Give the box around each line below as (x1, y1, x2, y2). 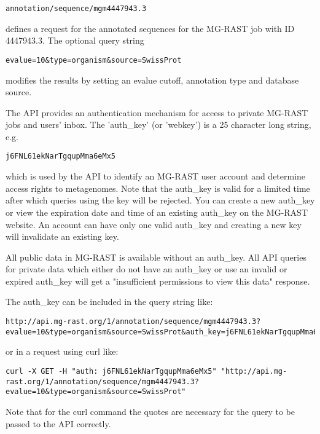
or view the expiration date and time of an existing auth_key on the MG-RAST (6, 205, 308, 218)
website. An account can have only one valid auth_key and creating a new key (6, 218, 302, 231)
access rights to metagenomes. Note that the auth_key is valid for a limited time (6, 181, 310, 194)
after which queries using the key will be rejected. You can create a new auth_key (6, 194, 315, 207)
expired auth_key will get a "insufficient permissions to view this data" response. (6, 274, 310, 287)
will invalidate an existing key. (6, 230, 119, 243)
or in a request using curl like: (6, 345, 119, 358)
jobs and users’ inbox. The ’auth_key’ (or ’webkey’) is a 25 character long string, (6, 118, 311, 131)
